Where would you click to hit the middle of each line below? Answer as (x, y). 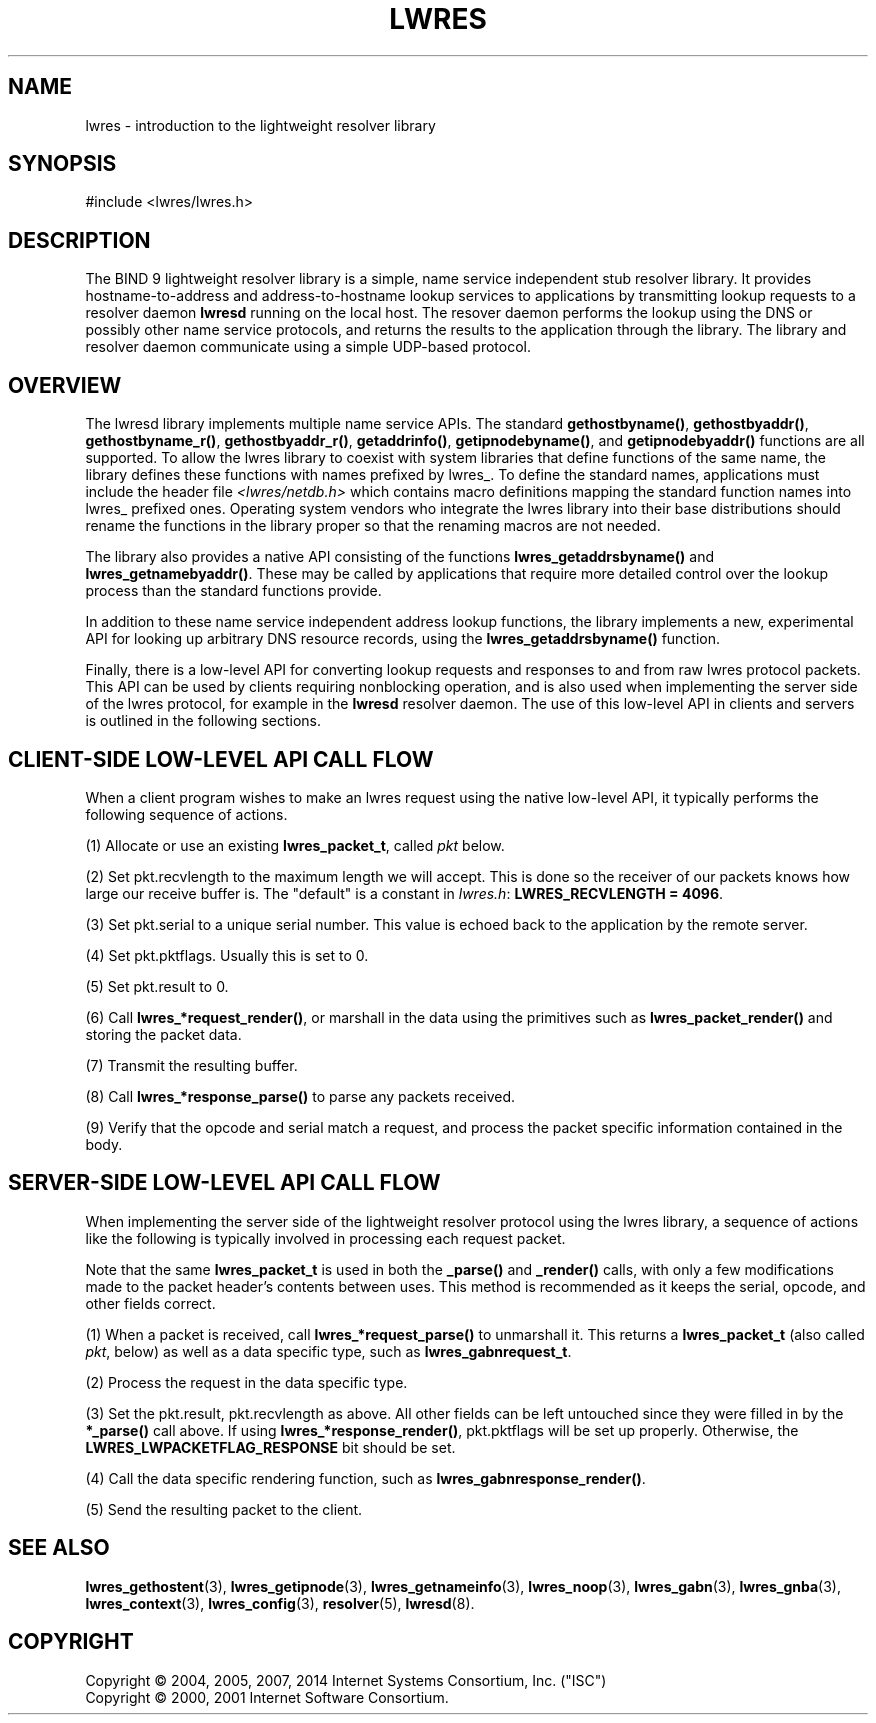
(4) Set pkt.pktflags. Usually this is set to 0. (227, 955)
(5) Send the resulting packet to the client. (224, 1509)
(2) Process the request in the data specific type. (246, 1382)
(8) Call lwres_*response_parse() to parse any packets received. (300, 1096)
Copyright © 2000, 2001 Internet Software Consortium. (267, 1697)
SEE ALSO (59, 1548)
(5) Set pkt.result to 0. (157, 986)
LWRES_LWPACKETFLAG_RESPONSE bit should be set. (270, 1447)
